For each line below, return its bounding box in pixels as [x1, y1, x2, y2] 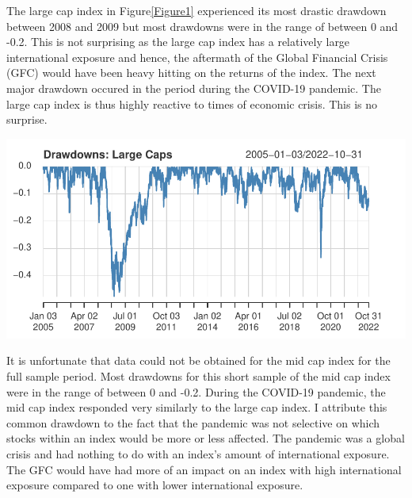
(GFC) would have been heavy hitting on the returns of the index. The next [6, 64, 376, 81]
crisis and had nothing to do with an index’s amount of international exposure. [6, 445, 390, 462]
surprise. [6, 111, 48, 128]
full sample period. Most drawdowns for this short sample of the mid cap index [6, 367, 391, 384]
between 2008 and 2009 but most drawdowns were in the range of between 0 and [6, 17, 399, 34]
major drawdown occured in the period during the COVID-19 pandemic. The [6, 79, 381, 96]
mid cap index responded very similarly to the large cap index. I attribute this [6, 399, 387, 416]
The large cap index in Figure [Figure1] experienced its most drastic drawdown [6, 2, 387, 18]
